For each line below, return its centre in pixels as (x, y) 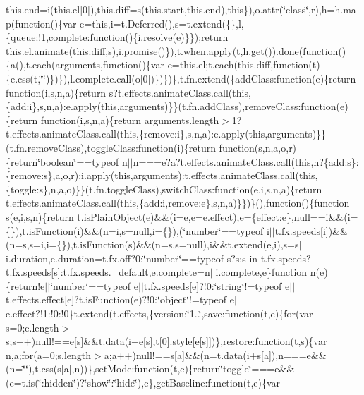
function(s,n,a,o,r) (258, 147)
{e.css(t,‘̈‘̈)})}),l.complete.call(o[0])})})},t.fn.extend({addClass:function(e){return (181, 78)
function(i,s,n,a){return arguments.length (130, 120)
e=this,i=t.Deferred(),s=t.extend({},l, (162, 23)
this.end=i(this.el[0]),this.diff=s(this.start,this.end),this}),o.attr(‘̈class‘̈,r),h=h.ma (181, 9)
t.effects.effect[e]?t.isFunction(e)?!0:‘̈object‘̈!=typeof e (120, 299)
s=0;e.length (32, 327)
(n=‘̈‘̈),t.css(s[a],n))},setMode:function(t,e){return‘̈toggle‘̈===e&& (150, 369)
